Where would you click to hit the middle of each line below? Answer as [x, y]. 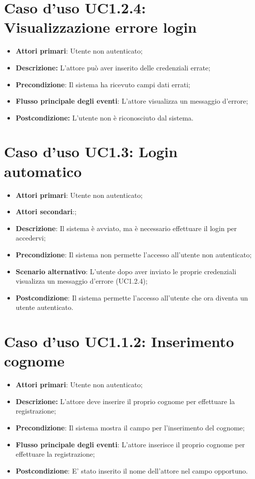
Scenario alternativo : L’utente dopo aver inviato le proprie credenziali [126, 271]
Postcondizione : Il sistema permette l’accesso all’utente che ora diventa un [132, 297]
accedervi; [31, 238]
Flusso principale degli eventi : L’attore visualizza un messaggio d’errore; [132, 101]
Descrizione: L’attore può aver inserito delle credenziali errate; [113, 67]
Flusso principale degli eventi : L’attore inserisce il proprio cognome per [130, 444]
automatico [43, 171]
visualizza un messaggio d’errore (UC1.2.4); [82, 281]
